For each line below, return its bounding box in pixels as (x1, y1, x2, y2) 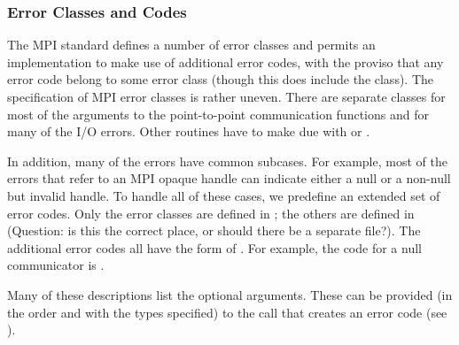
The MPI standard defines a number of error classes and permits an (7, 35, 376, 54)
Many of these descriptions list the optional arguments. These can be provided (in (7, 285, 453, 303)
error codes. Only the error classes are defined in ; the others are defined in (7, 203, 415, 222)
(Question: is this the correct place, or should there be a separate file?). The (7, 221, 421, 240)
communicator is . (7, 256, 105, 274)
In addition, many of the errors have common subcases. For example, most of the (7, 151, 447, 170)
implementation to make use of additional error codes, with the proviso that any (7, 52, 444, 71)
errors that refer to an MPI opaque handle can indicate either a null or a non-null (7, 169, 451, 188)
